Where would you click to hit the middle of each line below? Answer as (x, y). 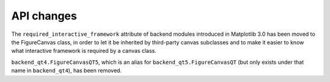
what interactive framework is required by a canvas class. (84, 51)
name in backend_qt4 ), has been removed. (67, 70)
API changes (44, 16)
